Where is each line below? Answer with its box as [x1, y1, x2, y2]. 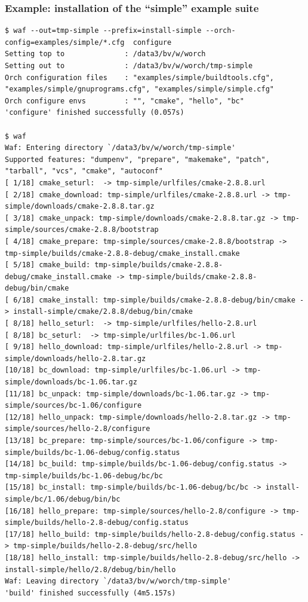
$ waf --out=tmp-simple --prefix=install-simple [5, 26, 202, 35]
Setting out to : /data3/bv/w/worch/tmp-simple [5, 62, 253, 70]
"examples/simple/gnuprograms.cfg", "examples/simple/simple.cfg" [5, 85, 275, 94]
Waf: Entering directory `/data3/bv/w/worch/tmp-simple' [5, 143, 236, 152]
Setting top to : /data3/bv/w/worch [5, 50, 206, 59]
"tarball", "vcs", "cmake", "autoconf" [5, 167, 163, 176]
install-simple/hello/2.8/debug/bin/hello [5, 565, 176, 574]
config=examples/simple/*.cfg [5, 38, 125, 47]
